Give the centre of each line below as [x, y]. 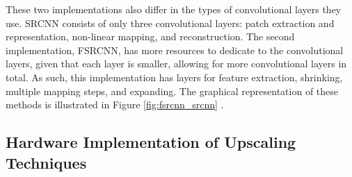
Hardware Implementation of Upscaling [151, 142]
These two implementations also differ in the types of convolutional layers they [174, 9]
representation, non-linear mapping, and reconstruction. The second [150, 36]
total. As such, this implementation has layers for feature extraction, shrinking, [174, 77]
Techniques [46, 162]
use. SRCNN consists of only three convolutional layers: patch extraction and [170, 23]
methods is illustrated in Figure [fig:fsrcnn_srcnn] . [115, 104]
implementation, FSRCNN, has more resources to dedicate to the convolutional [175, 50]
